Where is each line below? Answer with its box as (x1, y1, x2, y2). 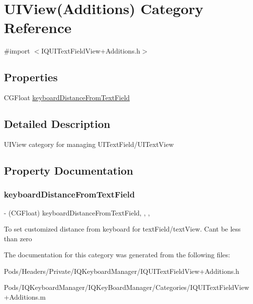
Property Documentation (4, 162, 134, 178)
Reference (4, 18, 72, 37)
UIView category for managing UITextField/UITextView (4, 139, 174, 149)
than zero (4, 233, 32, 243)
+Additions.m (4, 292, 46, 302)
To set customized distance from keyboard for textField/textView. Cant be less (4, 224, 241, 234)
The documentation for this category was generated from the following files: (4, 250, 230, 260)
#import (4, 46, 30, 56)
